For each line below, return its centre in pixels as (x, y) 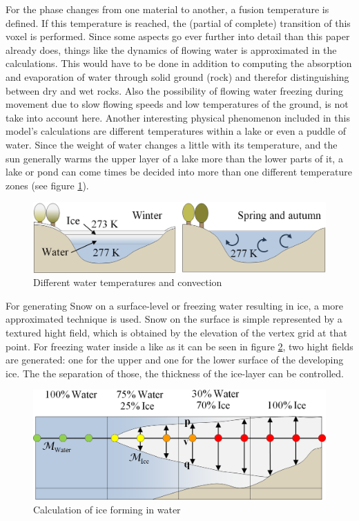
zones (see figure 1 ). (47, 185)
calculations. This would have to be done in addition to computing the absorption (179, 63)
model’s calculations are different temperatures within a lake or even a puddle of (176, 131)
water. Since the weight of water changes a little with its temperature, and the (172, 144)
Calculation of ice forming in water (107, 509)
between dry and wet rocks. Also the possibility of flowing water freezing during (174, 90)
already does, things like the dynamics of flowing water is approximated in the (171, 49)
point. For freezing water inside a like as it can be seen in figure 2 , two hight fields (179, 346)
